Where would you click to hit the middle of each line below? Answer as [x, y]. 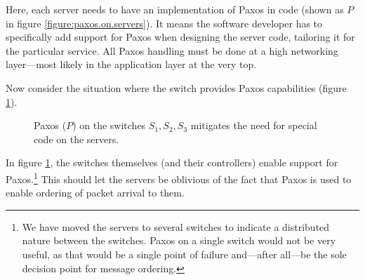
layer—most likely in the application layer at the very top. [131, 64]
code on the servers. [77, 139]
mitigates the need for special [254, 125]
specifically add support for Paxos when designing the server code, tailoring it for [180, 37]
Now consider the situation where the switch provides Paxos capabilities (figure [176, 87]
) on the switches [109, 125]
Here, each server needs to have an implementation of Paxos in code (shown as [175, 9]
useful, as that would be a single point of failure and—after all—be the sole [184, 254]
